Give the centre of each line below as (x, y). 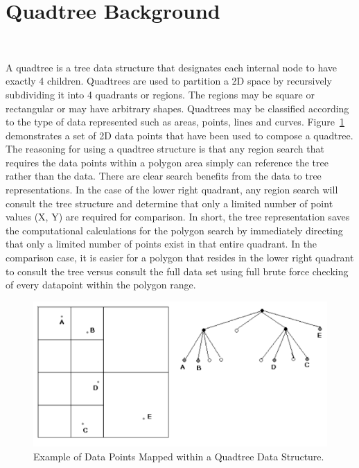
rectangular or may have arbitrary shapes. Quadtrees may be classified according (177, 108)
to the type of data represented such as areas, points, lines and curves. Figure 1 (175, 122)
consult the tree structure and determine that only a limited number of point (169, 203)
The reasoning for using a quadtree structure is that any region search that (165, 149)
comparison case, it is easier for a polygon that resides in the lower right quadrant (180, 258)
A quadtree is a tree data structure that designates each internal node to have (172, 67)
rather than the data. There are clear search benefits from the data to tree (164, 176)
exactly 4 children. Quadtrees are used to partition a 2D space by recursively (169, 81)
